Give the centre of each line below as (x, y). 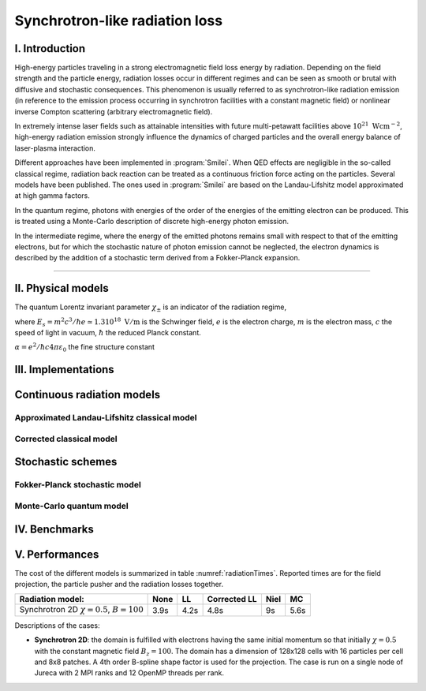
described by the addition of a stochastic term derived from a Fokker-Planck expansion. (157, 258)
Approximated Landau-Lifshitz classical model (106, 418)
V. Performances (57, 554)
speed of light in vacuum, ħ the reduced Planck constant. (108, 332)
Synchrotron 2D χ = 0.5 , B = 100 (81, 610)
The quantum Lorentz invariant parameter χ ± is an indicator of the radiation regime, (151, 308)
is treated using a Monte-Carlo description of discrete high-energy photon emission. (152, 222)
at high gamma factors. (52, 196)
